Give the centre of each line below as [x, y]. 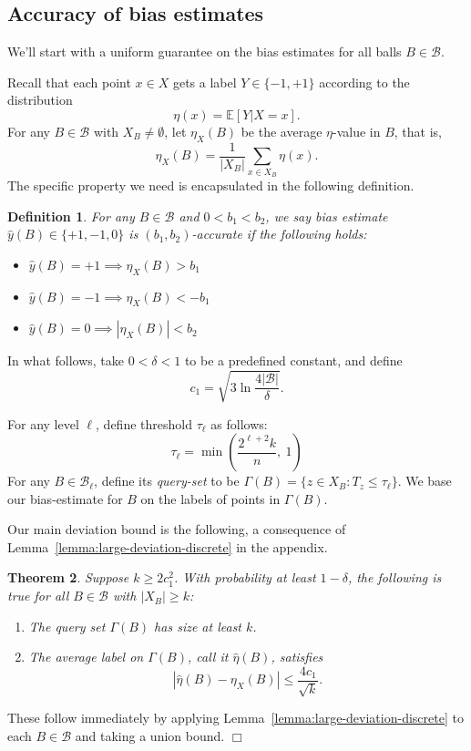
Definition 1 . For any [71, 216]
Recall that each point [69, 82]
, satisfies [297, 657]
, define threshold [144, 423]
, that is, [418, 131]
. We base [425, 481]
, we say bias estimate [327, 216]
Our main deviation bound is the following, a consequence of [177, 529]
